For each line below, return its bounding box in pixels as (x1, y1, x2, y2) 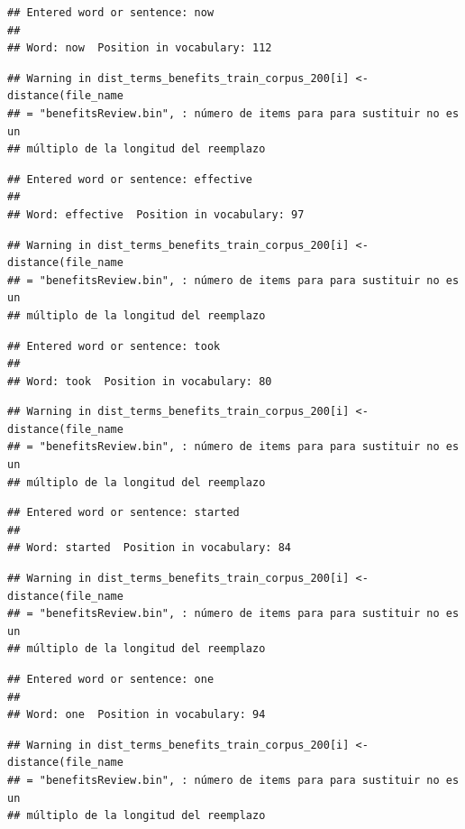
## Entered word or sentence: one (7, 673, 214, 686)
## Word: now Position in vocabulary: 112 (7, 41, 272, 55)
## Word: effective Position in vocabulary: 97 (7, 207, 305, 221)
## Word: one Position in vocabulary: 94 (7, 708, 266, 722)
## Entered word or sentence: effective (7, 172, 253, 186)
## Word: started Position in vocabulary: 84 (7, 541, 291, 555)
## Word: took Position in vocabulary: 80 (7, 374, 272, 388)
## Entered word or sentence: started (7, 506, 240, 520)
